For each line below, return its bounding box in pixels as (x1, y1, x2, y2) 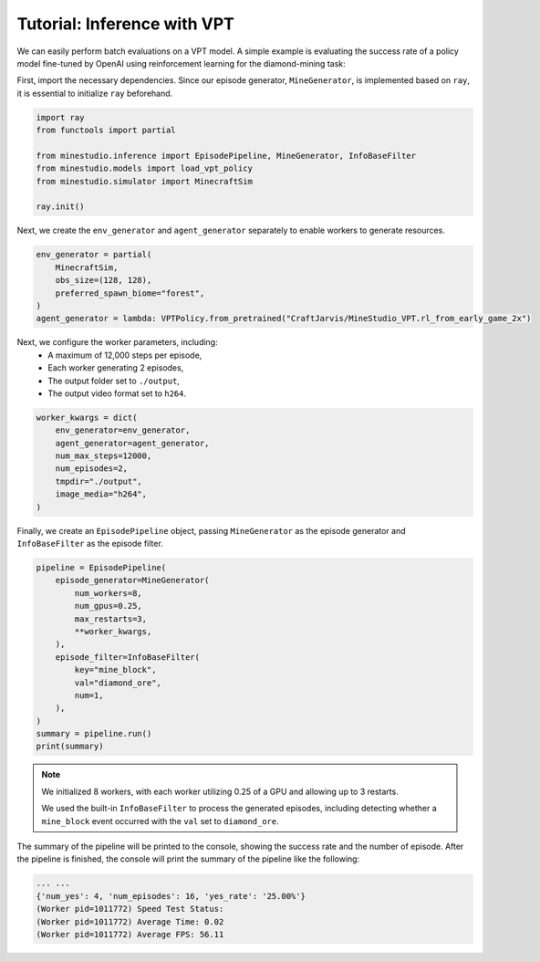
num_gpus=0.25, (74, 601, 143, 612)
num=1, (74, 690, 104, 700)
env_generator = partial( (36, 249, 152, 260)
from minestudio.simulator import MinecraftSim (36, 176, 253, 186)
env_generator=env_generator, (55, 425, 191, 435)
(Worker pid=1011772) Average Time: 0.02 (36, 916, 224, 926)
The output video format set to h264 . (47, 388, 187, 399)
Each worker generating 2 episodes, (47, 362, 184, 373)
